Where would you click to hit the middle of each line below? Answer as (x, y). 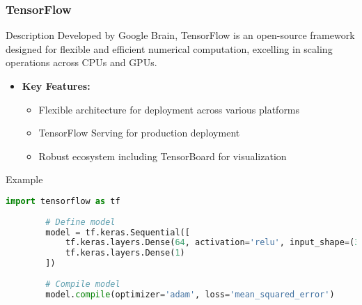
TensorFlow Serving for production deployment (139, 133)
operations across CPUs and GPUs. (81, 62)
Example (24, 179)
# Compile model (83, 284)
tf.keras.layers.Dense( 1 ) (125, 253)
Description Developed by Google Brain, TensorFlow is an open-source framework (180, 35)
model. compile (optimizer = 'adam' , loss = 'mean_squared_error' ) (190, 294)
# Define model (80, 222)
